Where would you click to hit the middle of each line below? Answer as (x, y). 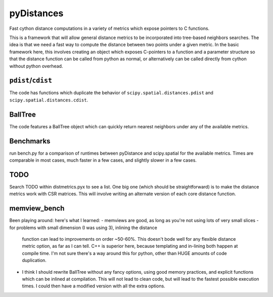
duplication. (34, 261)
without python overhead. (36, 66)
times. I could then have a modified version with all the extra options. (94, 286)
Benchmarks (30, 141)
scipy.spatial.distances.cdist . (49, 100)
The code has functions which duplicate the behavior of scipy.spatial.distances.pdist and (111, 93)
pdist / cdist (31, 80)
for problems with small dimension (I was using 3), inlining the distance (83, 228)
